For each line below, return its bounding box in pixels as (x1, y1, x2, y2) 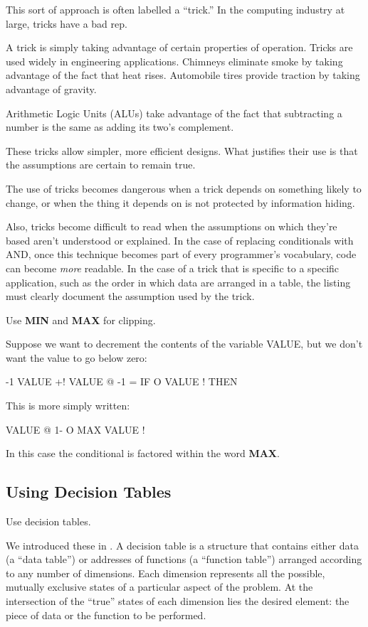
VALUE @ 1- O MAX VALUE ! (6, 422, 145, 436)
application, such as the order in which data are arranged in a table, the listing (6, 274, 351, 289)
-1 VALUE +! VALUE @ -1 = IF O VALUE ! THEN (6, 374, 238, 389)
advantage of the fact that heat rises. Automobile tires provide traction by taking (6, 68, 360, 82)
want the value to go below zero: (6, 350, 147, 365)
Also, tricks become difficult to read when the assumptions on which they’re (6, 219, 337, 234)
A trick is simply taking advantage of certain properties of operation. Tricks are (6, 40, 353, 55)
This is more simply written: (6, 398, 130, 413)
